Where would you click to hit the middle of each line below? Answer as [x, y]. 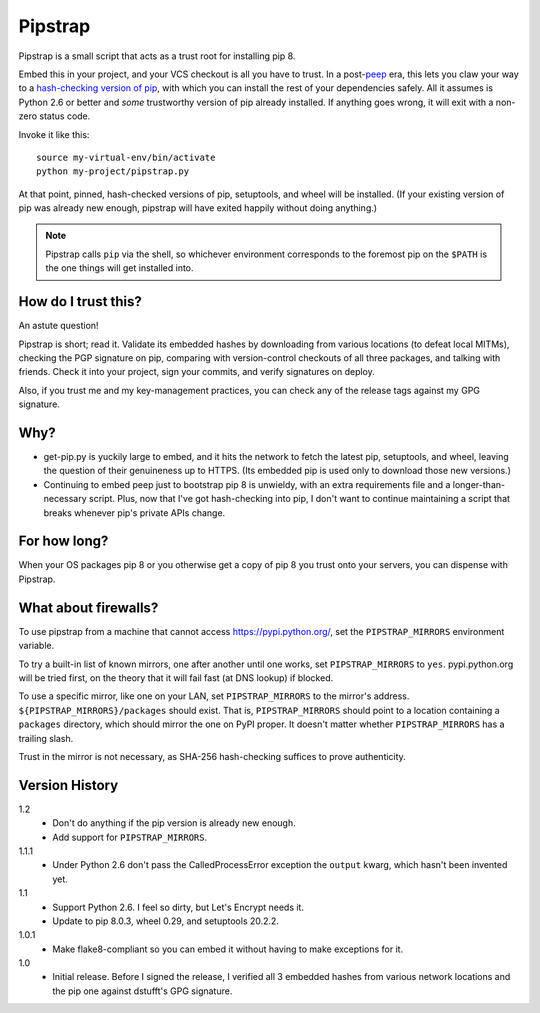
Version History [68, 785]
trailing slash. [46, 738]
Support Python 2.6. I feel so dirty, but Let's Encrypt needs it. [178, 907]
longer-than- [478, 484]
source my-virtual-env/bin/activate [126, 157]
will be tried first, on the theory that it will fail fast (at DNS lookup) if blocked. [176, 677]
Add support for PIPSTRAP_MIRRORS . [130, 837]
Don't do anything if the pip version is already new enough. [174, 823]
